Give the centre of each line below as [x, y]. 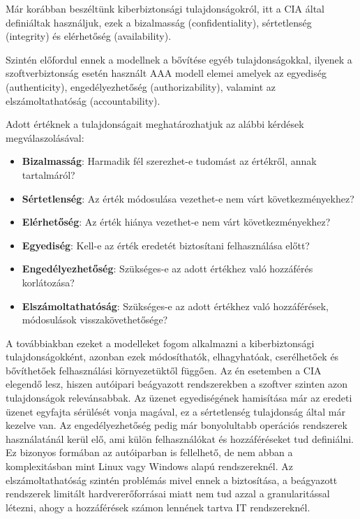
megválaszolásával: [45, 137]
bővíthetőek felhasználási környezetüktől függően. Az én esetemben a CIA [164, 370]
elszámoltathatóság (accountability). [83, 100]
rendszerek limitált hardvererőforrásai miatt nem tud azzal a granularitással [168, 494]
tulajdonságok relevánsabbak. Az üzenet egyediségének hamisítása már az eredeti [179, 398]
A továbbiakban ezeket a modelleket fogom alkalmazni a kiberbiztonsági [160, 343]
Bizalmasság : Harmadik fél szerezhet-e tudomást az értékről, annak [169, 161]
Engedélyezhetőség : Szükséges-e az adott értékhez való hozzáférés [167, 269]
